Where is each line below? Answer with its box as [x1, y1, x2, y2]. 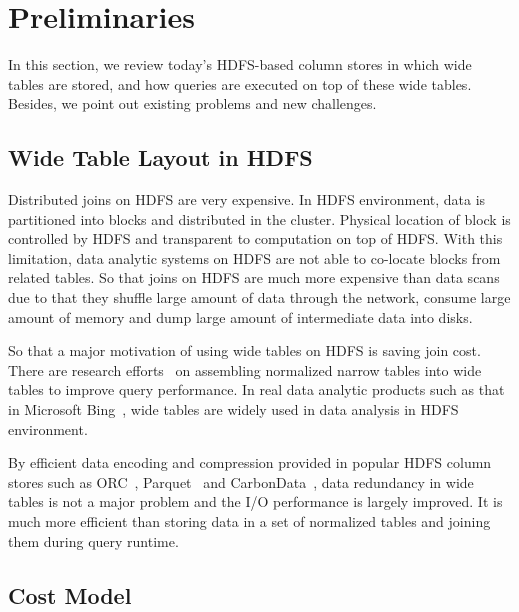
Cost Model [8, 579, 132, 610]
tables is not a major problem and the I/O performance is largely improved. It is [8, 491, 503, 512]
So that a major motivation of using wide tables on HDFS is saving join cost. [8, 340, 481, 361]
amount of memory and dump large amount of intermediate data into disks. [8, 306, 473, 327]
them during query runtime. [8, 530, 179, 551]
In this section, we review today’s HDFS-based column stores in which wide [8, 54, 472, 75]
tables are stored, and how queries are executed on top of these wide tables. [8, 73, 472, 94]
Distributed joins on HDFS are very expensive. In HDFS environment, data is [8, 189, 486, 210]
